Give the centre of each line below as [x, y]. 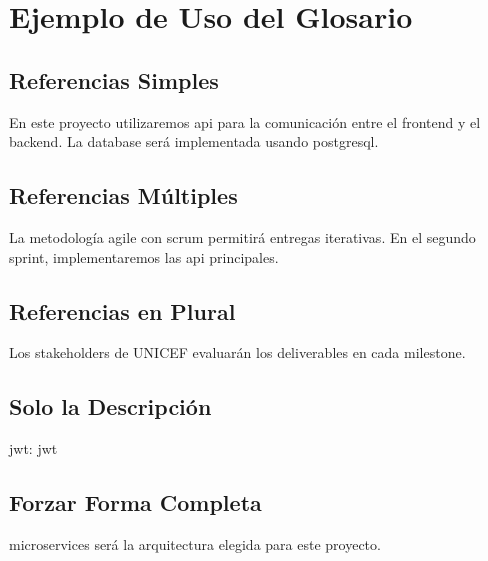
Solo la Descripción [110, 406]
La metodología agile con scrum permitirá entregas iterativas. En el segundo [242, 236]
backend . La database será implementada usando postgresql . [194, 141]
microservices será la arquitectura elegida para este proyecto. [195, 543]
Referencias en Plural [122, 310]
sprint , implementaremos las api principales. [144, 256]
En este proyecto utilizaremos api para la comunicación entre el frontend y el [245, 121]
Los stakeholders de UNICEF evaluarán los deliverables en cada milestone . [237, 352]
